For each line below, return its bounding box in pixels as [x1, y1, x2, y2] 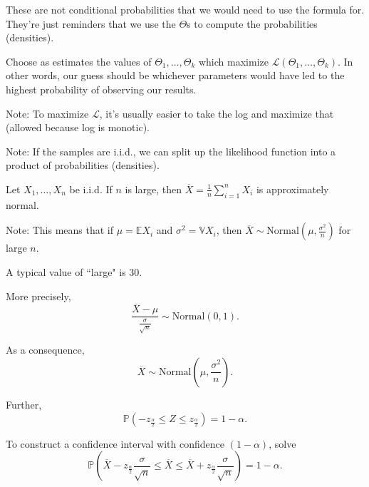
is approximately [256, 181, 329, 196]
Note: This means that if [6, 222, 114, 237]
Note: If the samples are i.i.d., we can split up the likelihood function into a [6, 143, 336, 158]
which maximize [198, 53, 269, 68]
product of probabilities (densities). [6, 158, 160, 173]
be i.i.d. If [69, 181, 113, 196]
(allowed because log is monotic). [6, 120, 150, 135]
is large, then [125, 181, 182, 196]
